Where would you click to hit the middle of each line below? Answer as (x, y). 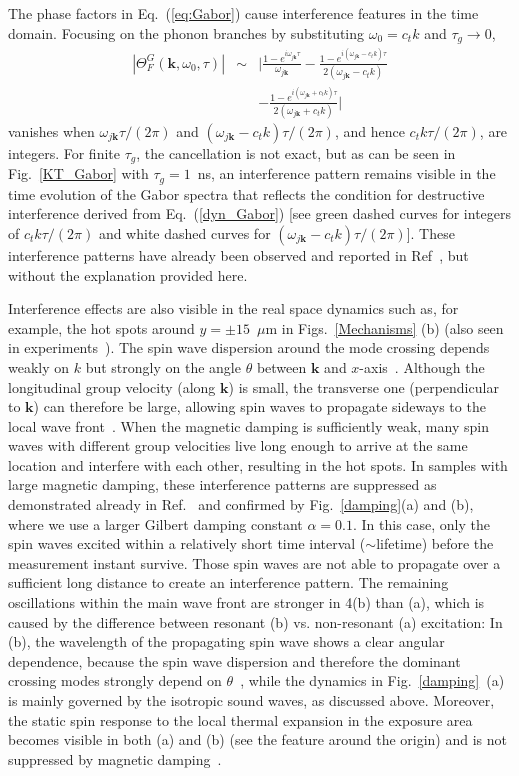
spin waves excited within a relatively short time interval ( (187, 543)
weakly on (39, 366)
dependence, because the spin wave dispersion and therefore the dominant (234, 660)
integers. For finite (64, 152)
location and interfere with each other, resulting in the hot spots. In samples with (258, 464)
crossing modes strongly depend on (115, 680)
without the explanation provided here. (128, 274)
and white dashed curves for (184, 232)
